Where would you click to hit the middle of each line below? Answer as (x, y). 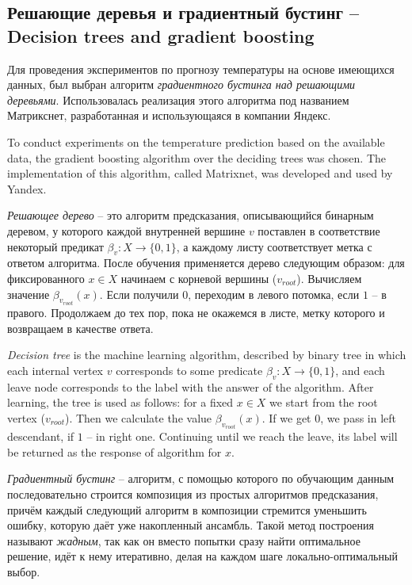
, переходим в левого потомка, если (274, 294)
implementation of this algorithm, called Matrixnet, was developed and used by (200, 173)
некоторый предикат (55, 246)
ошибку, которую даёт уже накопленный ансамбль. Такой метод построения (191, 525)
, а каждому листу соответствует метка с (274, 246)
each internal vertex (55, 370)
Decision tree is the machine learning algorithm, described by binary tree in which (207, 355)
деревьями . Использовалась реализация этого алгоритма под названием (178, 99)
